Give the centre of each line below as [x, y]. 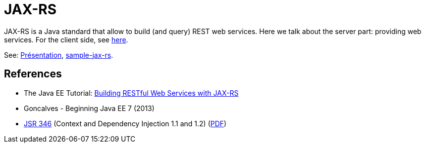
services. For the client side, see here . [66, 39]
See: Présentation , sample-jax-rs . [59, 55]
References [33, 74]
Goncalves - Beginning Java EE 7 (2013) [89, 108]
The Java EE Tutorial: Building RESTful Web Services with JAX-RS [131, 93]
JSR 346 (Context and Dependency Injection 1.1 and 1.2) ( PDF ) [125, 123]
